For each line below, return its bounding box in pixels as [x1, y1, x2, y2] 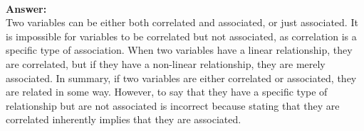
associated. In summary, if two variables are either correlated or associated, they [6, 70, 357, 85]
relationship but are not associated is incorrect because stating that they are [6, 98, 340, 113]
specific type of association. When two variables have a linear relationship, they [6, 42, 353, 57]
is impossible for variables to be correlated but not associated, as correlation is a [6, 28, 357, 43]
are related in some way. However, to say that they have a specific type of [6, 84, 328, 99]
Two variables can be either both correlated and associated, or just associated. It [6, 15, 358, 30]
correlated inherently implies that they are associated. [6, 112, 241, 127]
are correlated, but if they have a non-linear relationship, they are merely [6, 56, 326, 71]
